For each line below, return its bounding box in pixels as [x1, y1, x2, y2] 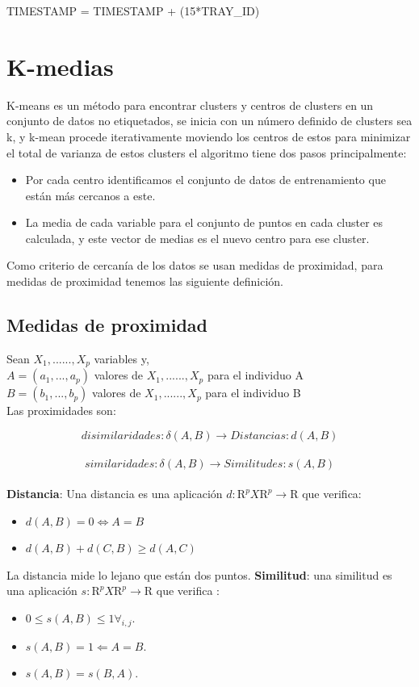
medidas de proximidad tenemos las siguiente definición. [6, 273, 283, 290]
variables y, [94, 350, 149, 367]
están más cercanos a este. [25, 186, 156, 203]
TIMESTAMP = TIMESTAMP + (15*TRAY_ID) [6, 2, 260, 19]
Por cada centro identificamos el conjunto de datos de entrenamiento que [25, 171, 386, 188]
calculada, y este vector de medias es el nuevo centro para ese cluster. [25, 229, 370, 246]
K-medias [6, 49, 114, 82]
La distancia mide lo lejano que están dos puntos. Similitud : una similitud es [6, 566, 392, 583]
